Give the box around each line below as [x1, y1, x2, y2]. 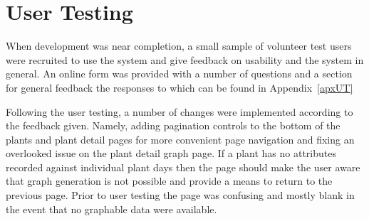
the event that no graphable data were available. [6, 201, 217, 216]
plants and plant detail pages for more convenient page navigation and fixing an [6, 131, 355, 146]
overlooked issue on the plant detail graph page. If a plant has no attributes [6, 146, 337, 161]
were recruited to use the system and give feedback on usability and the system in [6, 52, 364, 67]
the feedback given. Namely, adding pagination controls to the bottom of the [6, 118, 341, 133]
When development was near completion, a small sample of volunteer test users [6, 38, 352, 53]
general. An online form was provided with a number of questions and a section [6, 66, 353, 81]
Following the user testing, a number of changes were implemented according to [6, 104, 353, 119]
